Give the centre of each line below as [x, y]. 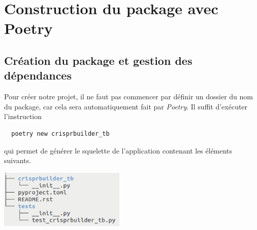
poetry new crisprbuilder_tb [60, 133]
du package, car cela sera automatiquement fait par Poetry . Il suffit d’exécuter [126, 106]
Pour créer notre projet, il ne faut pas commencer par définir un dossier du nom [129, 97]
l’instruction [23, 116]
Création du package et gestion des [98, 60]
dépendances [38, 75]
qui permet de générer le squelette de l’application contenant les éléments [118, 150]
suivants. [18, 160]
